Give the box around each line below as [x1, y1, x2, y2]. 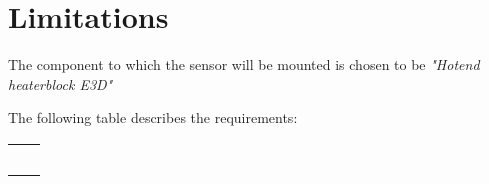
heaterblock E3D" [8, 73, 113, 94]
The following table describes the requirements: [8, 107, 298, 128]
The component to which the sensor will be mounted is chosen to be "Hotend [8, 54, 480, 75]
